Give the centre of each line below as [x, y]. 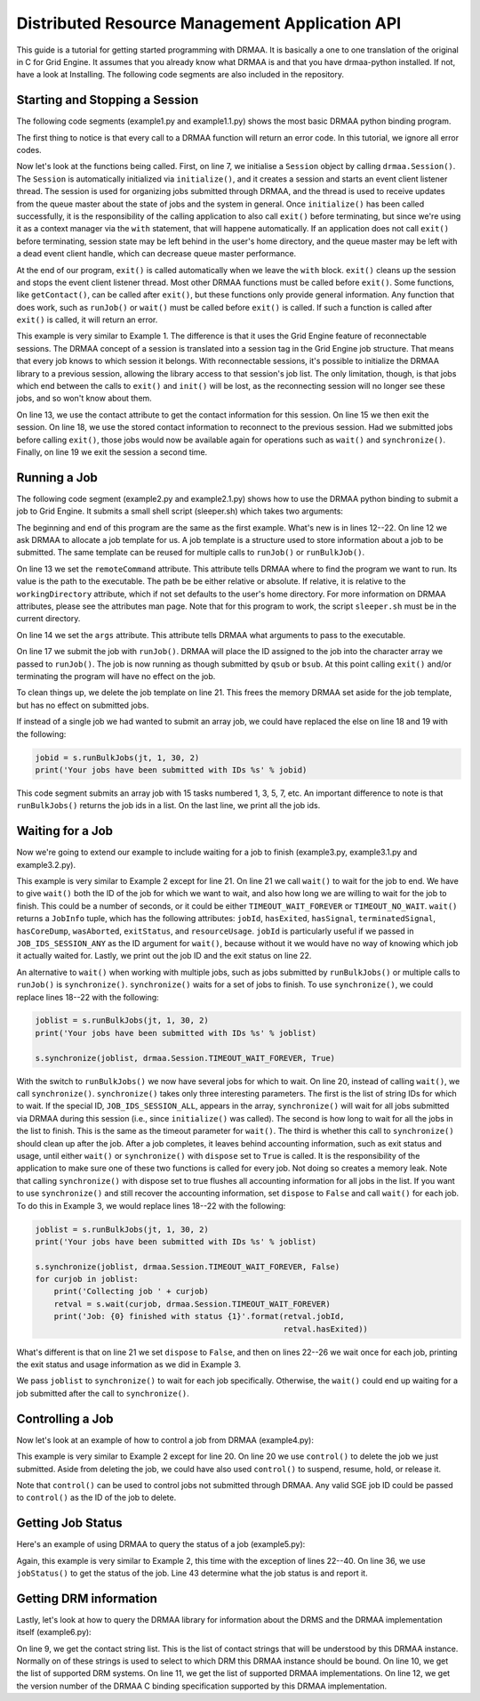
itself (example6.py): [54, 1632]
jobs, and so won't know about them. [84, 398]
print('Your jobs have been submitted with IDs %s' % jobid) [171, 769]
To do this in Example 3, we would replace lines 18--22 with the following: [151, 1205]
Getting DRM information [87, 1598]
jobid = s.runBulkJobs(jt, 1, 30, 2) [117, 757]
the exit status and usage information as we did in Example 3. [129, 1365]
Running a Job [57, 478]
